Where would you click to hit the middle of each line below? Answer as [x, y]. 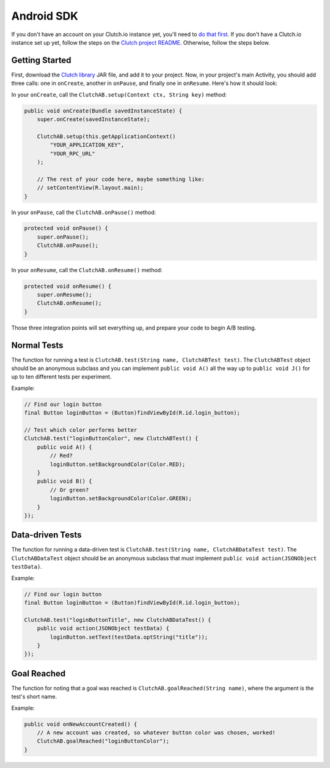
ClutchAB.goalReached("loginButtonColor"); [103, 741]
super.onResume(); [64, 295]
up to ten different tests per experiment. [61, 377]
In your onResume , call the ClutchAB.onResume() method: [87, 270]
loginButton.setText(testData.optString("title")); [129, 637]
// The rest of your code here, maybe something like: [121, 179]
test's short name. [34, 696]
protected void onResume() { [68, 286]
